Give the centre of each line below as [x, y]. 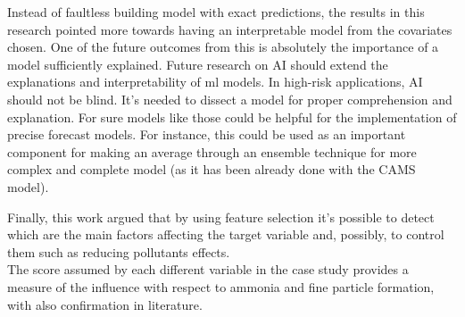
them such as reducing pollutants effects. [119, 251]
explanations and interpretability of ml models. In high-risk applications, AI [215, 82]
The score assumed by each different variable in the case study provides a [208, 269]
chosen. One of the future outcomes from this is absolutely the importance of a [223, 47]
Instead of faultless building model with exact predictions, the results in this [216, 12]
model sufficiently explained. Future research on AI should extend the [198, 64]
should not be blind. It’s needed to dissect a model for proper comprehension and [230, 99]
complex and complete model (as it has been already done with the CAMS [212, 169]
